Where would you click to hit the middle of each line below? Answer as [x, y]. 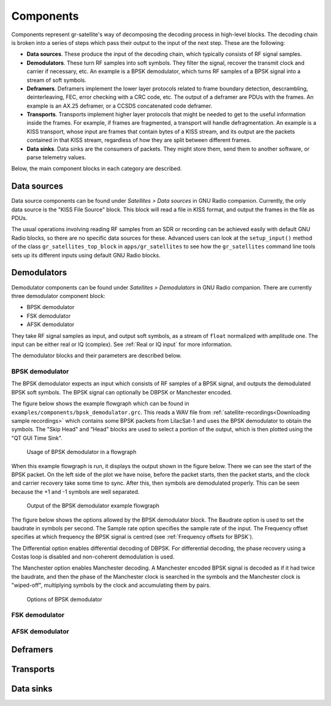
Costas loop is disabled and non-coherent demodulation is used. [93, 557]
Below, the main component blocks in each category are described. [97, 168]
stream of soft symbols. [57, 80]
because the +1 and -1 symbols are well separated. [75, 492]
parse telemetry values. [56, 157]
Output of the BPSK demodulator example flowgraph [93, 506]
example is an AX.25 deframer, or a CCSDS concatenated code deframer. [120, 106]
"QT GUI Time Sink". [37, 438]
